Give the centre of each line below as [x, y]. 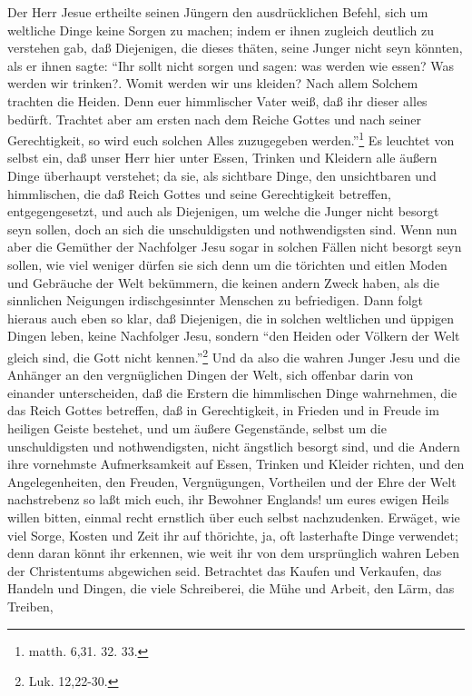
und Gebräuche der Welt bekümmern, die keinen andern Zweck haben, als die [223, 282]
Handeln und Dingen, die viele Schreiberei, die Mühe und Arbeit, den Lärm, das [231, 588]
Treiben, [30, 606]
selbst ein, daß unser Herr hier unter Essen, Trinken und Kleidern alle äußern [222, 158]
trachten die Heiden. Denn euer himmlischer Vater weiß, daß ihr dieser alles [217, 100]
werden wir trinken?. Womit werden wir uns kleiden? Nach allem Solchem [213, 83]
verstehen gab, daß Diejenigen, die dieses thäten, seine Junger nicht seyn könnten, [235, 48]
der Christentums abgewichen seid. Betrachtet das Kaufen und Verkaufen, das [225, 570]
